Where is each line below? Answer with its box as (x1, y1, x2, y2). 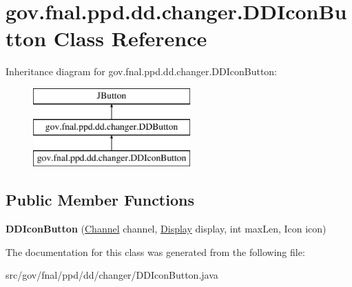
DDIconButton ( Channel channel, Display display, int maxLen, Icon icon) (6, 221, 327, 236)
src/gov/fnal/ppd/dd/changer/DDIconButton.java (6, 268, 218, 282)
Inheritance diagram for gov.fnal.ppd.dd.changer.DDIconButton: (6, 64, 278, 79)
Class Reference (53, 24, 207, 52)
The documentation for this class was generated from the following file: (6, 244, 305, 259)
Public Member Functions (6, 189, 194, 210)
